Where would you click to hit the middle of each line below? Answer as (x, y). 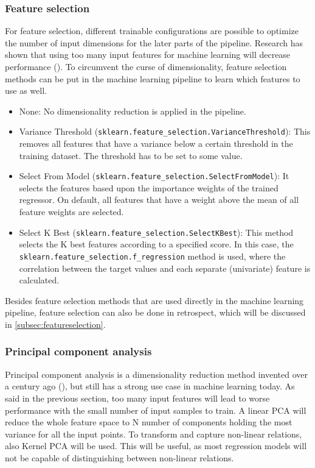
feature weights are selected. (71, 212)
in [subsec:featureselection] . (55, 324)
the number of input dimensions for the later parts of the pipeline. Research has (154, 42)
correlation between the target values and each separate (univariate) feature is (165, 268)
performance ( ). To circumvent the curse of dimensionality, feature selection (146, 66)
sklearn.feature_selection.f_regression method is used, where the (152, 256)
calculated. (39, 280)
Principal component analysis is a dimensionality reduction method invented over (157, 374)
